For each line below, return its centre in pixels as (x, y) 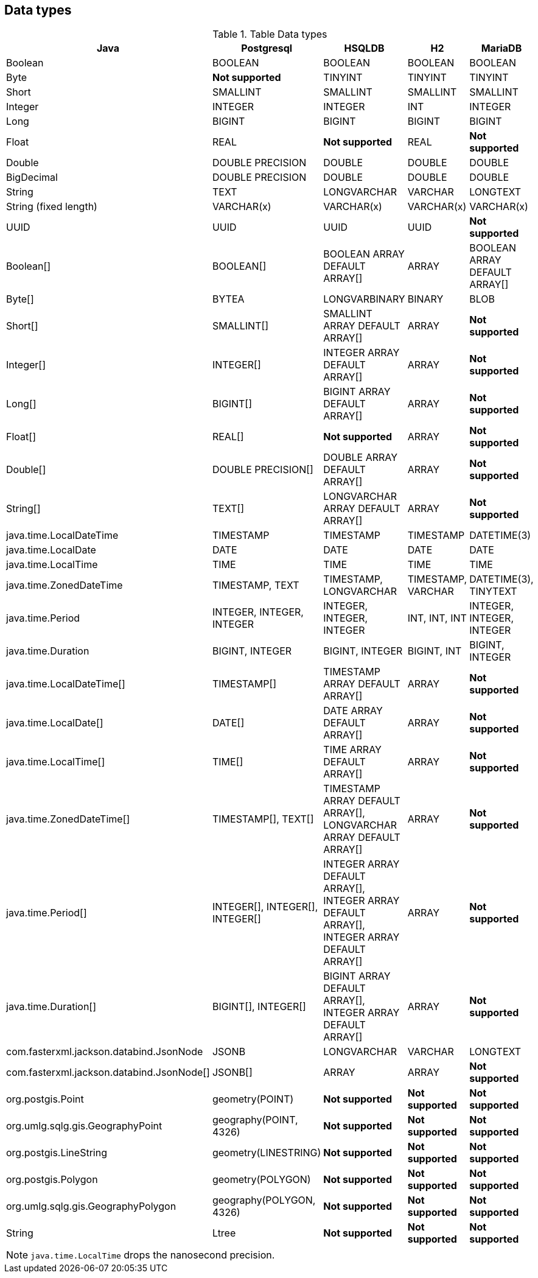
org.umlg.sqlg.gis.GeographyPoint (84, 1126)
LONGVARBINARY (364, 299)
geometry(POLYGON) (261, 1180)
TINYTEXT (493, 592)
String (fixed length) (52, 207)
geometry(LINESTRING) (267, 1153)
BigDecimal (32, 177)
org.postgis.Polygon (52, 1180)
